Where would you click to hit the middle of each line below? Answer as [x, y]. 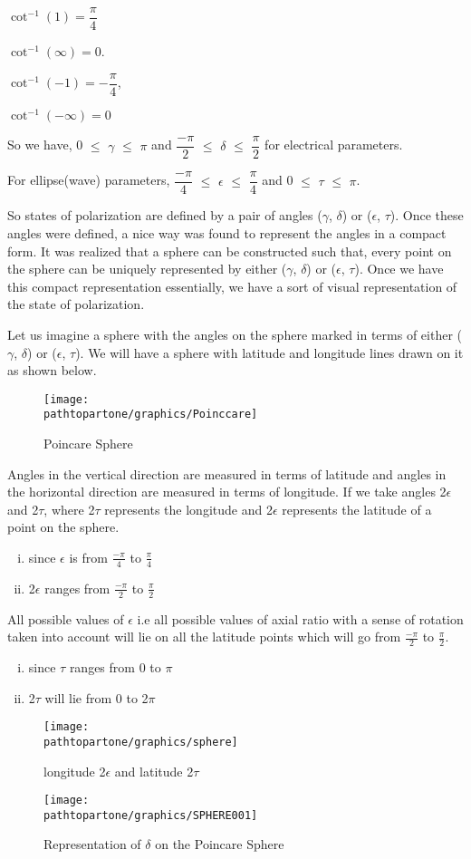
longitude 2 [75, 771]
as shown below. [52, 370]
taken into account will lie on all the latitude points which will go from [204, 637]
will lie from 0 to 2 [96, 697]
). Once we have [399, 269]
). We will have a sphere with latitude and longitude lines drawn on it [269, 352]
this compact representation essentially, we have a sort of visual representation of [232, 286]
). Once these [427, 215]
